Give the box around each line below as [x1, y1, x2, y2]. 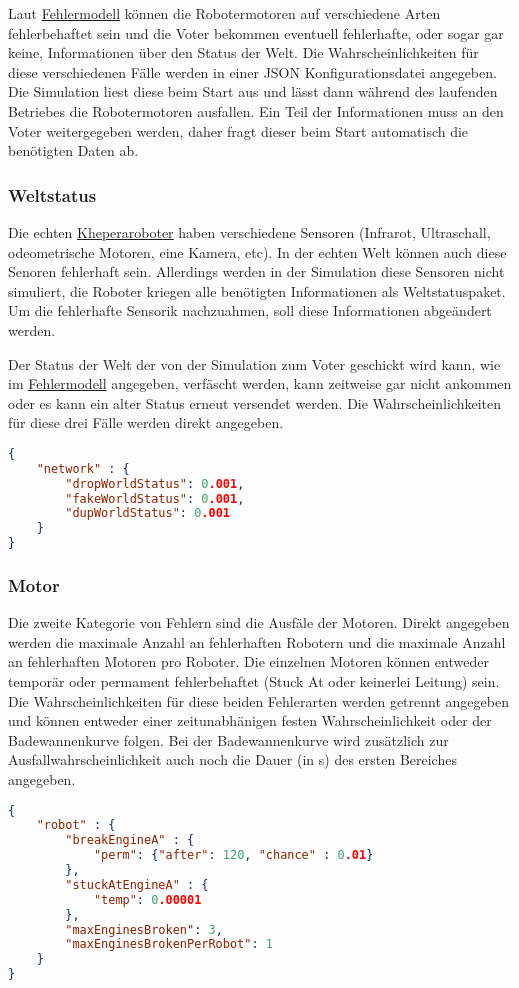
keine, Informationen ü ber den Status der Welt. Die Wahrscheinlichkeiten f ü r [8, 42, 479, 63]
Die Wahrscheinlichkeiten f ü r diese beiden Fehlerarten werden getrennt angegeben [8, 690, 509, 711]
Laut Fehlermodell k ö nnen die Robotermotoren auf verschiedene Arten [8, 3, 441, 23]
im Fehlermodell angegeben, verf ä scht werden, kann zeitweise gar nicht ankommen [8, 373, 512, 394]
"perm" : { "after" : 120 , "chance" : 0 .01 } [93, 848, 374, 863]
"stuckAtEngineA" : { [65, 877, 209, 892]
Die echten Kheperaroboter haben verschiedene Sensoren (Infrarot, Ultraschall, [8, 221, 491, 242]
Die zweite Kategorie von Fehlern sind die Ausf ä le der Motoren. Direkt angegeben [8, 612, 510, 633]
